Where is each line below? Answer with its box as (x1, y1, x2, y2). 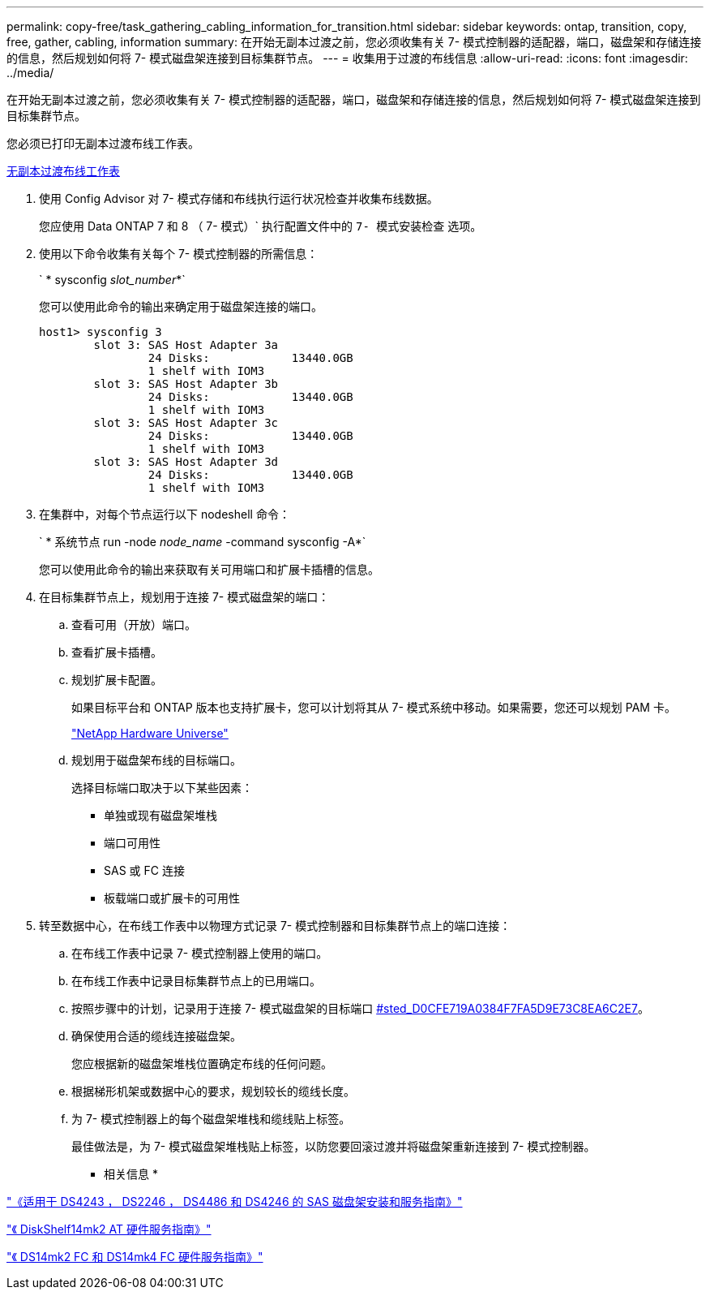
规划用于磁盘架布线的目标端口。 (71, 753, 242, 767)
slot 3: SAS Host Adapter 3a (93, 338, 279, 351)
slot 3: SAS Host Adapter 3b (93, 377, 279, 390)
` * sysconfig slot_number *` (39, 273, 186, 286)
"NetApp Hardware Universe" (71, 726, 229, 740)
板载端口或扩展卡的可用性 (104, 891, 240, 905)
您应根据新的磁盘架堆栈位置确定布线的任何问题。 (71, 1057, 332, 1070)
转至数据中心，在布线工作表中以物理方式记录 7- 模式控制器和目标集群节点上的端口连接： (39, 919, 511, 932)
